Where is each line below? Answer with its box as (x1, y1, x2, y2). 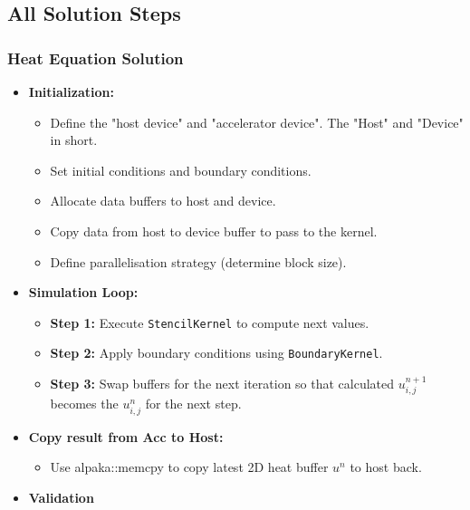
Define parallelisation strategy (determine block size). (50, 252, 347, 271)
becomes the (50, 394, 119, 413)
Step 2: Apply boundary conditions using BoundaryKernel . (50, 343, 383, 362)
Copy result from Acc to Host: (28, 427, 224, 446)
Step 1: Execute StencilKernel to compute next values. (50, 313, 369, 332)
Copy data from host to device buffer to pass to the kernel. (50, 221, 378, 240)
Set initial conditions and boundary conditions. (50, 160, 312, 179)
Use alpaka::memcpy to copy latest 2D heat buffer (50, 457, 329, 476)
